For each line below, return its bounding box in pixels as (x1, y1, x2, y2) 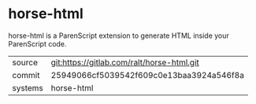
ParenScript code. (8, 39, 67, 48)
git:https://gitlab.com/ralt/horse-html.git (50, 57, 199, 68)
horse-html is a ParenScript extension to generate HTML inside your (8, 31, 230, 40)
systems (12, 82, 43, 93)
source (12, 57, 38, 68)
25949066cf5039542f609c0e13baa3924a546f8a (50, 69, 244, 80)
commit (12, 69, 40, 80)
